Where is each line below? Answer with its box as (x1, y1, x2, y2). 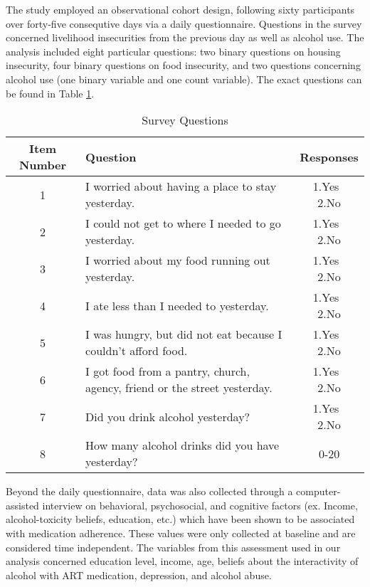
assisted (6, 497, 39, 512)
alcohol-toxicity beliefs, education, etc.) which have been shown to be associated (6, 512, 355, 527)
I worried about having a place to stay (85, 178, 277, 195)
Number (18, 157, 67, 174)
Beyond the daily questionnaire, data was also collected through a (6, 484, 293, 499)
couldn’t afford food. (85, 342, 188, 359)
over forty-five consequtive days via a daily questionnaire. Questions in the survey (6, 16, 362, 31)
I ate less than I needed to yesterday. (85, 297, 269, 314)
